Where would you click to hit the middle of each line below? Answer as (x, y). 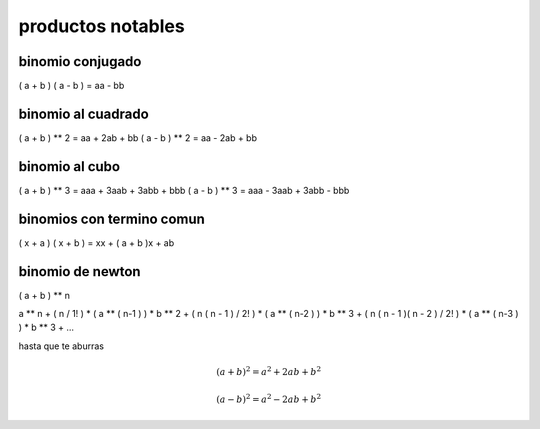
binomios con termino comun (111, 218)
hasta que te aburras (61, 346)
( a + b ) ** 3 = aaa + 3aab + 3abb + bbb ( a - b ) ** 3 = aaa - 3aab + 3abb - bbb (184, 190)
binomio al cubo (69, 166)
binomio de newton (79, 271)
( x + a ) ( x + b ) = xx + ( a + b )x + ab (96, 242)
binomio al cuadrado (83, 113)
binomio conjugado (80, 61)
